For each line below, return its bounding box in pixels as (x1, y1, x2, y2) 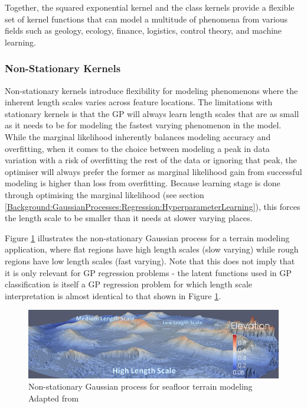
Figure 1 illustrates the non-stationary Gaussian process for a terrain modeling (5, 231, 290, 244)
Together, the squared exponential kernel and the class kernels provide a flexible (5, 1, 295, 13)
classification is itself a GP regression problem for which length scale (5, 278, 253, 290)
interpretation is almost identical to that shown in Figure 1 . (5, 289, 221, 302)
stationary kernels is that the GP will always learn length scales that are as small (5, 107, 299, 119)
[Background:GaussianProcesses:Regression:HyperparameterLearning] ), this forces (5, 200, 301, 212)
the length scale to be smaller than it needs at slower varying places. (5, 212, 253, 224)
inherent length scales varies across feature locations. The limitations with (5, 96, 273, 108)
